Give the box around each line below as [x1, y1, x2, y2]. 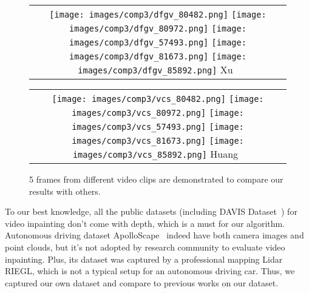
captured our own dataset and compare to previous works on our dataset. [5, 276, 279, 289]
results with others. [29, 184, 101, 197]
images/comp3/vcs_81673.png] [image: [72, 136, 244, 146]
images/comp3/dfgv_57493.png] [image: [69, 38, 246, 47]
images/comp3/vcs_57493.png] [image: [72, 122, 244, 132]
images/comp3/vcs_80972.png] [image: [72, 108, 244, 118]
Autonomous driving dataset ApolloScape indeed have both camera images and [5, 229, 304, 241]
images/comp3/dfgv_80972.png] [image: [69, 24, 246, 33]
